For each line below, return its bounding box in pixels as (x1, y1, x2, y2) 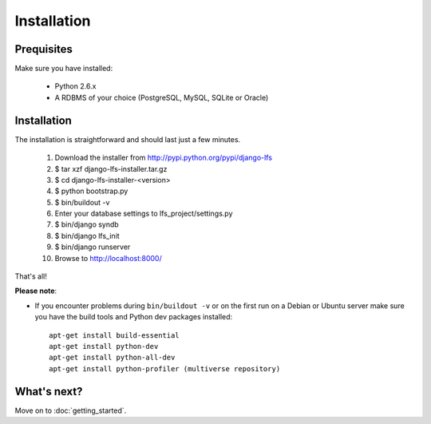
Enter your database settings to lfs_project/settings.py (54, 208, 233, 219)
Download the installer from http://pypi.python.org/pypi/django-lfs (54, 153, 273, 163)
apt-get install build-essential (49, 331, 180, 339)
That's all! (14, 271, 47, 281)
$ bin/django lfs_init (54, 231, 120, 240)
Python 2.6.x (54, 81, 97, 91)
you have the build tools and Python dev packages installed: (34, 312, 233, 322)
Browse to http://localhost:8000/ (54, 253, 163, 263)
